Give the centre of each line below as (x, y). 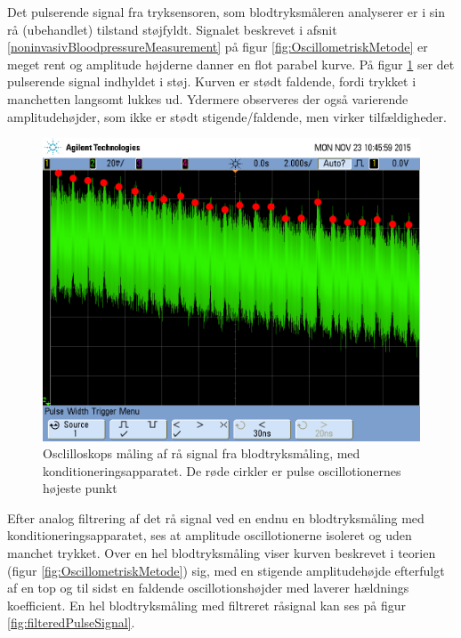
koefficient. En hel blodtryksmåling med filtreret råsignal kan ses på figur (206, 605)
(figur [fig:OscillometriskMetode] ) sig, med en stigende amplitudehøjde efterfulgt (226, 570)
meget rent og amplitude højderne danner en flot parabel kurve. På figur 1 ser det (231, 64)
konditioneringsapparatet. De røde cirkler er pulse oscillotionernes (222, 470)
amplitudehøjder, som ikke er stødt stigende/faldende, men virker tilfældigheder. (227, 116)
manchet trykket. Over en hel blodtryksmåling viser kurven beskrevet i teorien (222, 553)
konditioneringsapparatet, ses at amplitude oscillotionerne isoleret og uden (210, 535)
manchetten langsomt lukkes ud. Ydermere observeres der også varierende (208, 98)
